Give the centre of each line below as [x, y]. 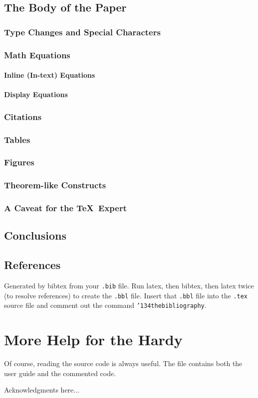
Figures [19, 162]
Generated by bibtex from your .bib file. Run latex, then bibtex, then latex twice [129, 286]
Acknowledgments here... [42, 390]
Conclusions [35, 235]
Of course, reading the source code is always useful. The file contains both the [123, 363]
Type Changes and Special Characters [82, 32]
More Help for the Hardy [93, 339]
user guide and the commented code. [60, 373]
